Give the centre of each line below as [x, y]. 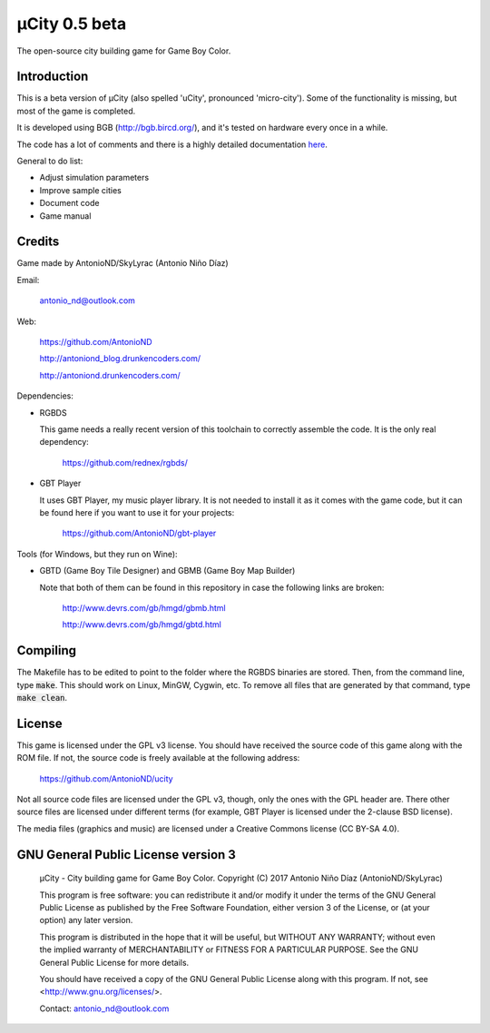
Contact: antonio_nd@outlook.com [104, 1008]
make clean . [42, 697]
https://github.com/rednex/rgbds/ [125, 462]
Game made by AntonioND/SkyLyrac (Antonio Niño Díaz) [122, 263]
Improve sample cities [80, 190]
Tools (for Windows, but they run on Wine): [97, 554]
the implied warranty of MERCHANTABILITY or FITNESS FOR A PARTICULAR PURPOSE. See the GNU [229, 949]
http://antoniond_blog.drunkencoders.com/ [120, 359]
